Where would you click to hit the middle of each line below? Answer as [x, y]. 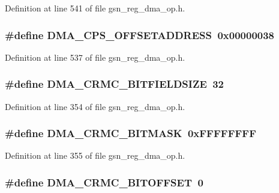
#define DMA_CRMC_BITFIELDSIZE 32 [115, 84]
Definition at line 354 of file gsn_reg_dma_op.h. [95, 106]
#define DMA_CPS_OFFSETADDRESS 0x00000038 [140, 35]
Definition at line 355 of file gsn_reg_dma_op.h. [95, 155]
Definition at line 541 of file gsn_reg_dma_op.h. [95, 8]
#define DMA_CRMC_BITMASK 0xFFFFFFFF [131, 133]
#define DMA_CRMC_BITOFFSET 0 [104, 182]
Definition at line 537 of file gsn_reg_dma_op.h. [95, 57]
